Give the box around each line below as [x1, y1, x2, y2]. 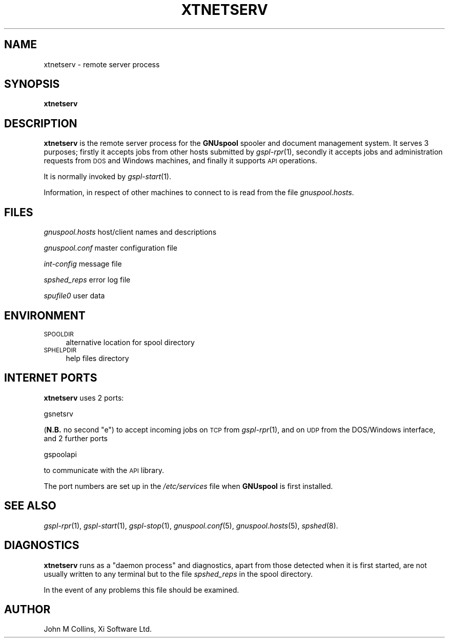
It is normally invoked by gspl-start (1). [44, 172, 171, 181]
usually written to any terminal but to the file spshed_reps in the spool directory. [44, 569, 313, 578]
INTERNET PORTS [4, 371, 97, 385]
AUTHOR [4, 602, 51, 616]
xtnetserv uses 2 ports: [44, 393, 124, 402]
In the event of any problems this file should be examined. [44, 585, 239, 594]
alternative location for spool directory [66, 337, 195, 347]
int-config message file [44, 259, 122, 269]
